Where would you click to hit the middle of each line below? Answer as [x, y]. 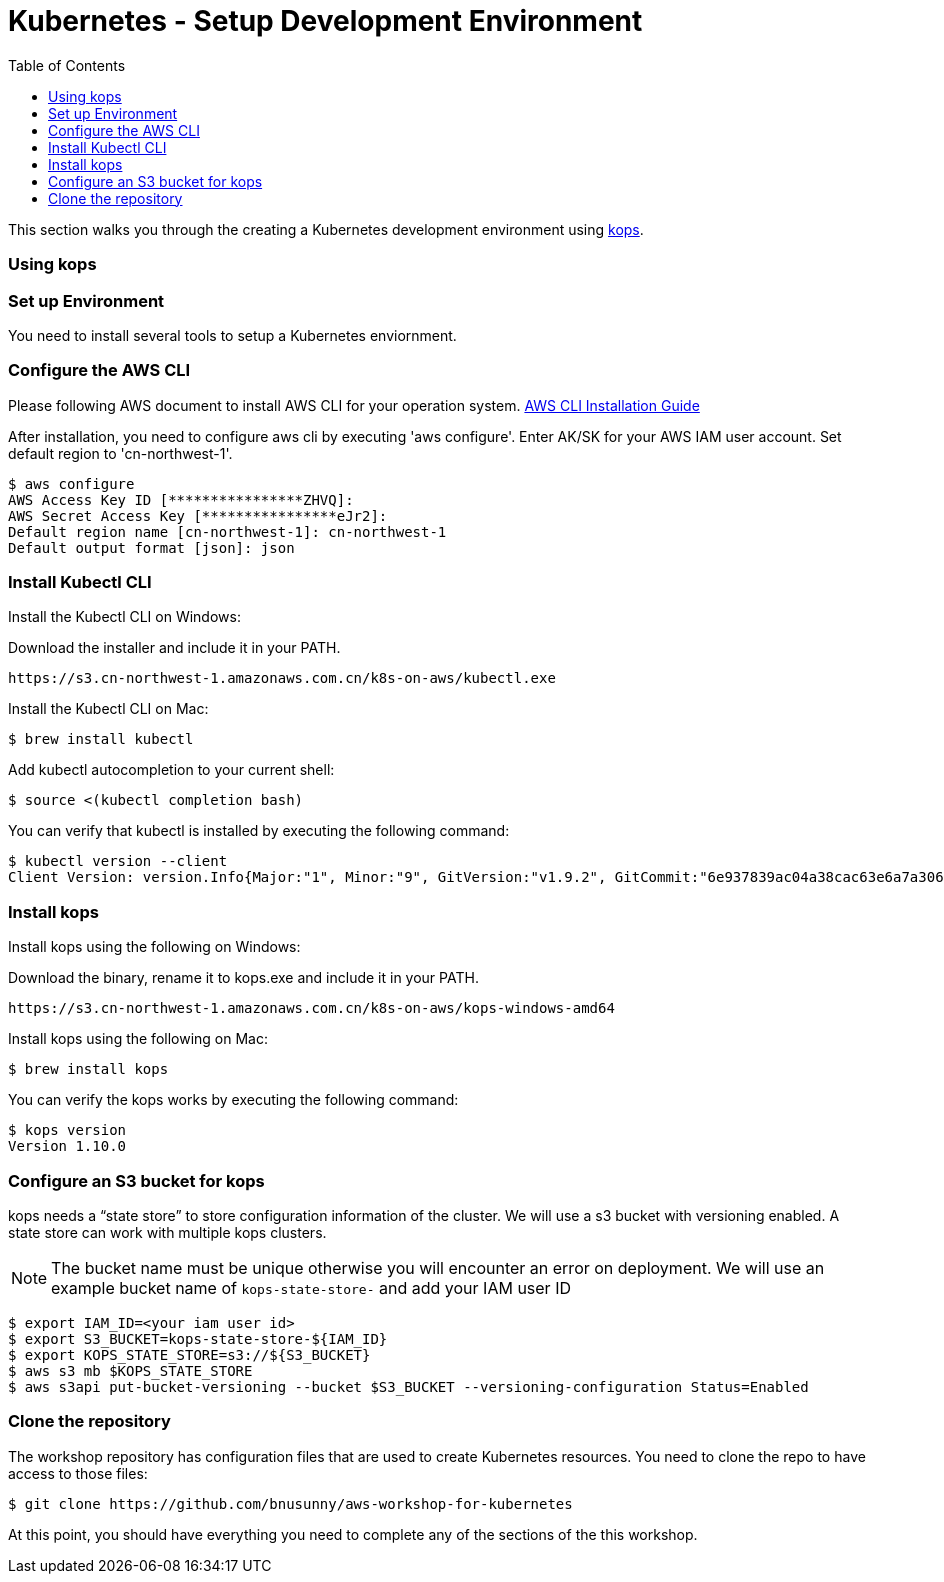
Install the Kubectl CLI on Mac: [108, 709]
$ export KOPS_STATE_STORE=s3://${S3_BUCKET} [189, 1354]
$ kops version [67, 1130]
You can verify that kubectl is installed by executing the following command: [259, 831]
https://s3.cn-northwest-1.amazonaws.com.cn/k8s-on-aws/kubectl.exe [282, 678]
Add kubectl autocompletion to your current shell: [171, 770]
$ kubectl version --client [118, 861]
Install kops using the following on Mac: [138, 1039]
